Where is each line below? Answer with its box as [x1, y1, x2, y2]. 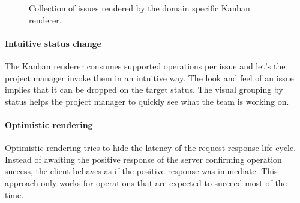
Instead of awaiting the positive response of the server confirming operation [5, 153, 282, 165]
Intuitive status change [5, 37, 101, 49]
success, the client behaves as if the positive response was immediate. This [5, 165, 278, 177]
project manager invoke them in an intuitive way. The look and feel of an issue [5, 71, 294, 84]
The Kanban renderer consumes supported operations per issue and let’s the [5, 59, 286, 72]
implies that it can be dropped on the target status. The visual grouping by [5, 83, 283, 96]
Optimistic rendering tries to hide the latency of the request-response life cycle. [5, 141, 296, 154]
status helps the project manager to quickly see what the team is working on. [5, 95, 289, 107]
